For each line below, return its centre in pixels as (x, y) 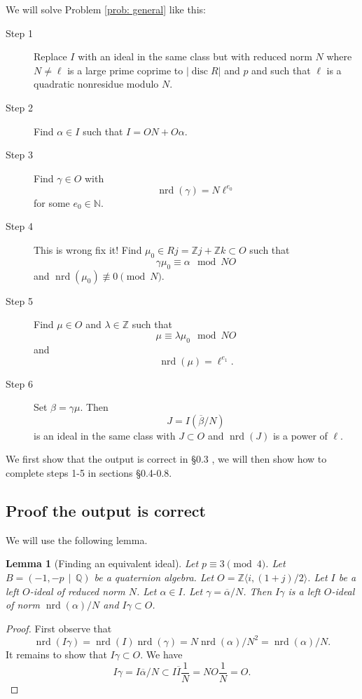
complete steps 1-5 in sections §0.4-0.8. (89, 473)
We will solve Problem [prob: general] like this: (106, 9)
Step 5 (19, 300)
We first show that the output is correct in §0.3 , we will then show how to (166, 459)
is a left (304, 591)
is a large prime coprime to (125, 70)
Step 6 (19, 383)
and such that (281, 70)
